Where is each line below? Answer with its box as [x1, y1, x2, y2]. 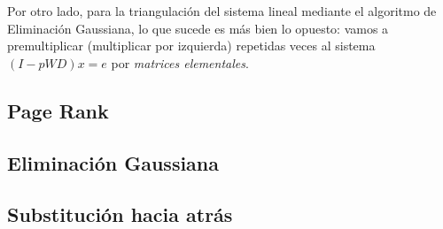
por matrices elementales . [111, 53, 249, 72]
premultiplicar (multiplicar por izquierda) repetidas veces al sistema [7, 36, 376, 55]
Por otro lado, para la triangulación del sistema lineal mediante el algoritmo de [7, 2, 437, 19]
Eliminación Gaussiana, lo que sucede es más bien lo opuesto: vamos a [7, 19, 389, 37]
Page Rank [7, 96, 109, 124]
